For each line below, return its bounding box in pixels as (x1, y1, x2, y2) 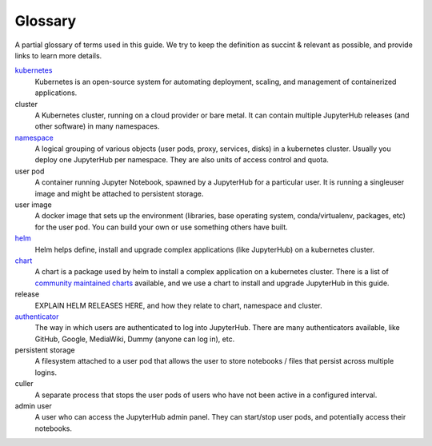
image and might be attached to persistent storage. (34, 189, 204, 198)
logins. (34, 368, 58, 377)
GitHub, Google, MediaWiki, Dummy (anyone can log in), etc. (34, 334, 235, 344)
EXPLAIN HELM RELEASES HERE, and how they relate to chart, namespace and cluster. (34, 301, 323, 310)
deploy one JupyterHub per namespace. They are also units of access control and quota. (34, 155, 330, 165)
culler (14, 379, 34, 388)
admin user (14, 401, 52, 411)
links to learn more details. (14, 50, 102, 60)
